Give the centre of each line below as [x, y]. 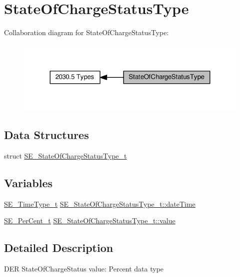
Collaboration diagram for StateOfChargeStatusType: [86, 32]
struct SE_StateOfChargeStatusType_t [65, 155]
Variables [28, 182]
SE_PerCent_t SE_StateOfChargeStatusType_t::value [90, 221]
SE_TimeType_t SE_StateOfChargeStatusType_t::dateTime [100, 203]
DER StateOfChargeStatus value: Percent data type [84, 268]
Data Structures [46, 134]
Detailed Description [59, 248]
